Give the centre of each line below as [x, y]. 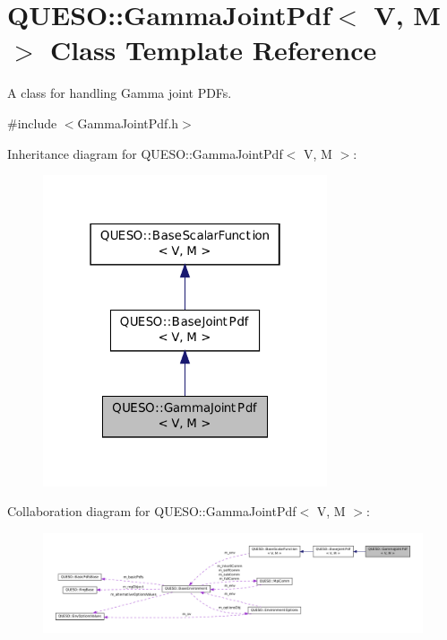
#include [32, 123]
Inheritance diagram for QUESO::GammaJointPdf [145, 153]
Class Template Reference [214, 50]
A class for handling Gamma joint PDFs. [120, 93]
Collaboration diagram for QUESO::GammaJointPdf [152, 511]
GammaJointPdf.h [128, 123]
